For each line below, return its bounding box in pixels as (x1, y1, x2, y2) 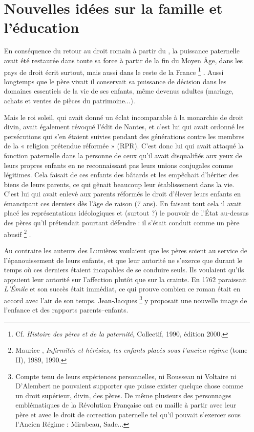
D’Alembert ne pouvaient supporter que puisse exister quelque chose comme (15, 381, 243, 391)
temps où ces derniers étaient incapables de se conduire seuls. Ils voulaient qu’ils (4, 264, 244, 275)
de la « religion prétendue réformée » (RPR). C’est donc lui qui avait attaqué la (4, 141, 244, 151)
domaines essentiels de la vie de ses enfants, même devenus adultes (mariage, (4, 86, 234, 96)
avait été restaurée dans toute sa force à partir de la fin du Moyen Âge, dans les (4, 55, 243, 65)
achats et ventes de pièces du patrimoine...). (4, 95, 135, 105)
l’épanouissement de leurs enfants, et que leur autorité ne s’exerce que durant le (4, 255, 242, 265)
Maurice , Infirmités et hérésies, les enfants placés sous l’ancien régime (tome (15, 345, 248, 355)
